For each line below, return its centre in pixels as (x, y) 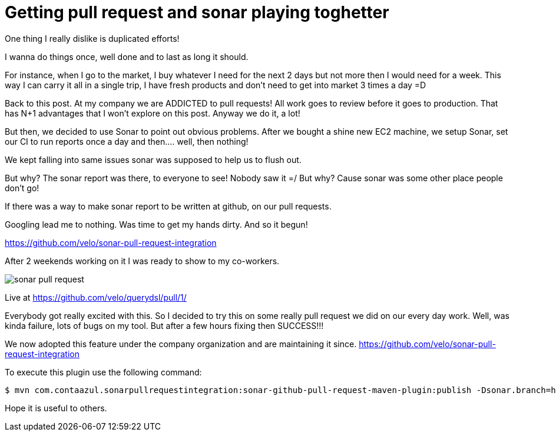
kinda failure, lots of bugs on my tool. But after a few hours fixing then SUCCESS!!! (164, 325)
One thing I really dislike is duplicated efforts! (92, 38)
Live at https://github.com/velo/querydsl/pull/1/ (96, 297)
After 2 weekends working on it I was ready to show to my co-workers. (142, 261)
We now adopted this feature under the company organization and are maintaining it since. (181, 344)
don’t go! (22, 188)
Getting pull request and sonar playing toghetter (197, 12)
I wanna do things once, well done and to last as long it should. (127, 56)
